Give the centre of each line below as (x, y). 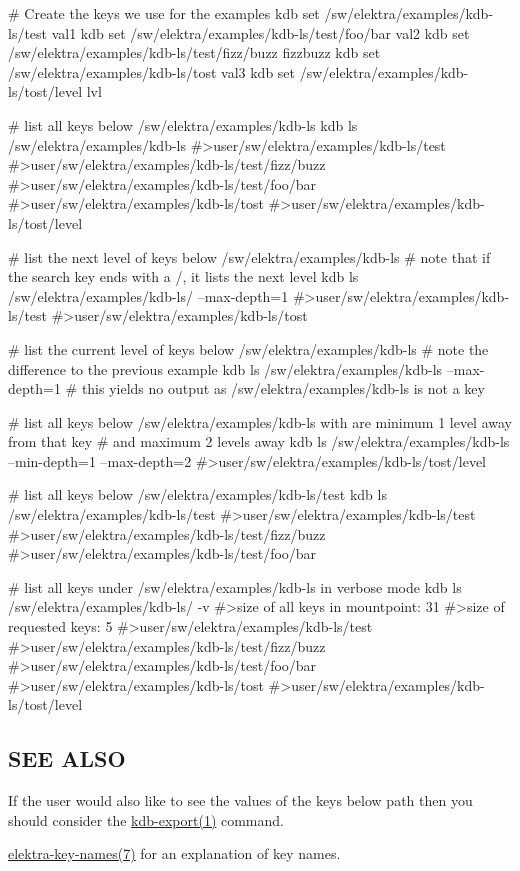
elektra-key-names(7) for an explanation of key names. (174, 853)
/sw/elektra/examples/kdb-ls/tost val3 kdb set (152, 71)
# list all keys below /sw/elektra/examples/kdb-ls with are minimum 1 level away (260, 421)
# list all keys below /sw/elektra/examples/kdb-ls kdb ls (183, 124)
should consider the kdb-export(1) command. (146, 819)
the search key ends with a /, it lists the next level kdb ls (183, 276)
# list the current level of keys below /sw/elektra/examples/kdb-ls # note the (248, 348)
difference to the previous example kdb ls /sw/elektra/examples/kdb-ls (225, 368)
